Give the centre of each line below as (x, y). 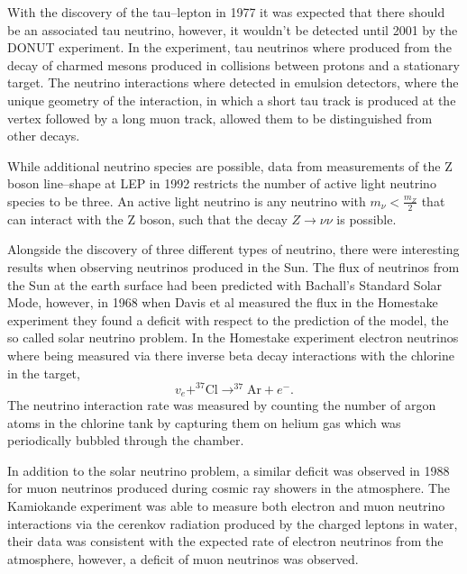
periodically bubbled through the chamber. (126, 440)
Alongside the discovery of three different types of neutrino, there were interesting (233, 249)
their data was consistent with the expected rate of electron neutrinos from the (225, 541)
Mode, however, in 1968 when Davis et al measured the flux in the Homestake (223, 302)
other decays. (44, 136)
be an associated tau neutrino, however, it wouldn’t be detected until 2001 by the (233, 29)
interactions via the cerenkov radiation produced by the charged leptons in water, (233, 523)
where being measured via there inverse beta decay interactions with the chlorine (231, 355)
